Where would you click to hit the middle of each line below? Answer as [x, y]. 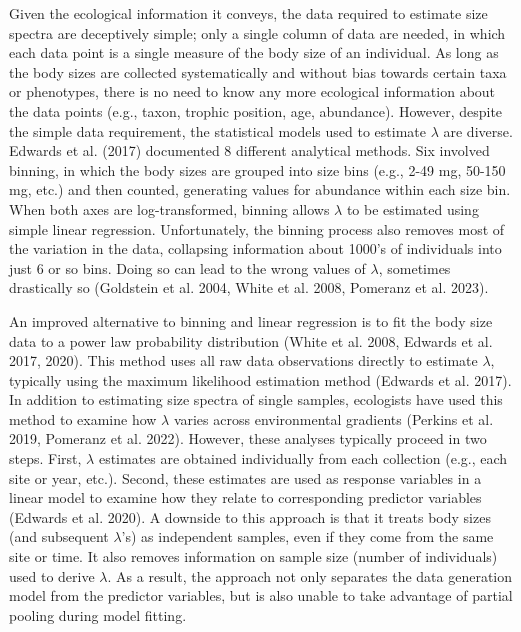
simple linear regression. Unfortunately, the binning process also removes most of [257, 228]
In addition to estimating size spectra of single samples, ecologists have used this [256, 399]
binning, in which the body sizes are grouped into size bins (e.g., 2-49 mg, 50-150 [257, 169]
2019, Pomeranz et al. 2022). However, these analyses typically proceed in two [248, 438]
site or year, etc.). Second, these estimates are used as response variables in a [245, 477]
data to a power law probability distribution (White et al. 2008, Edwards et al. [251, 340]
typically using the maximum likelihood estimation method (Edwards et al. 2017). [260, 379]
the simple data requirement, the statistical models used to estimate [217, 130]
